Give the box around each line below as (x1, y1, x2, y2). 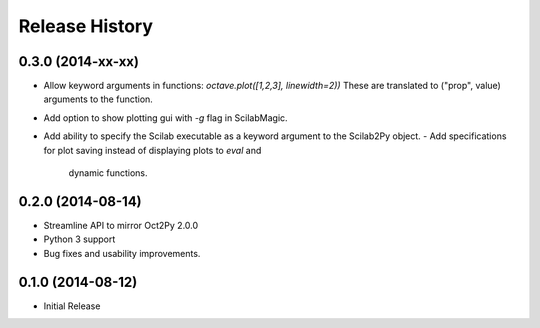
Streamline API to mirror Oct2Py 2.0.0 (43, 219, 199, 231)
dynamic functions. (68, 167, 149, 179)
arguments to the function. (43, 93, 154, 105)
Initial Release (43, 300, 101, 312)
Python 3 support (43, 233, 116, 245)
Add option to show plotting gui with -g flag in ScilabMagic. (43, 111, 289, 124)
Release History (18, 15, 154, 37)
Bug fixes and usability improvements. (43, 247, 201, 259)
